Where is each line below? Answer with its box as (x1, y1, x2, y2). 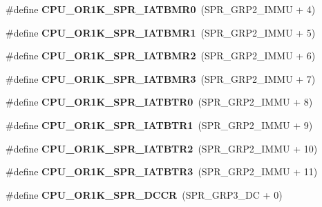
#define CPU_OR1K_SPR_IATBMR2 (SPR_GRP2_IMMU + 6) (6, 48, 316, 63)
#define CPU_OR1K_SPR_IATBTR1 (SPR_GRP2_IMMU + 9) (6, 117, 313, 132)
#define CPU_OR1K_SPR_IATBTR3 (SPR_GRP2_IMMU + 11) (6, 164, 318, 179)
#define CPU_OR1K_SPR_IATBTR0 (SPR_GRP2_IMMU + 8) (6, 95, 313, 109)
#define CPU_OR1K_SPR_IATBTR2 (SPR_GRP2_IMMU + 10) (6, 141, 318, 155)
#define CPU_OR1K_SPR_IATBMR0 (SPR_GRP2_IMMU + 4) (6, 2, 316, 16)
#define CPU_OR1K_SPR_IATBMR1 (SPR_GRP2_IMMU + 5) (6, 25, 316, 39)
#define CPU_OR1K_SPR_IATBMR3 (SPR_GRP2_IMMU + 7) (6, 71, 316, 86)
